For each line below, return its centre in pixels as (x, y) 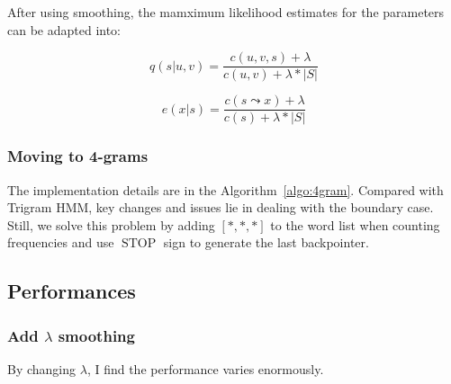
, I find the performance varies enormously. (205, 368)
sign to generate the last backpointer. (266, 242)
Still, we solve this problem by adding (111, 224)
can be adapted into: (64, 29)
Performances (72, 291)
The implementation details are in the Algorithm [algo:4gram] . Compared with (225, 189)
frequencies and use (61, 242)
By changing (42, 368)
